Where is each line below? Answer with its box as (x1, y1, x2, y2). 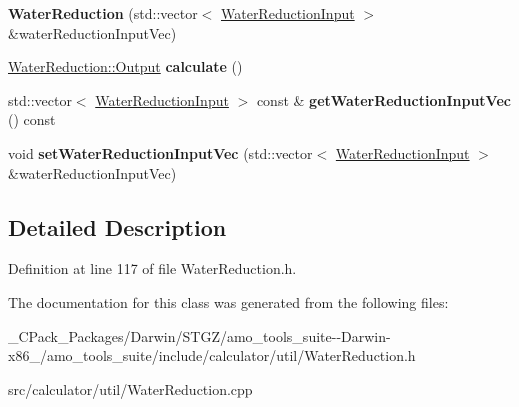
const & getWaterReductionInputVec (256, 89, 511, 110)
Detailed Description (8, 211, 227, 242)
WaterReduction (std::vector (8, 3, 198, 23)
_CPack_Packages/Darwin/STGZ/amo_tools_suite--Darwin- (8, 325, 391, 346)
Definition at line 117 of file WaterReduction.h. (8, 258, 297, 279)
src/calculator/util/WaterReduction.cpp (8, 378, 253, 399)
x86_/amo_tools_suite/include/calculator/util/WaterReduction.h (8, 345, 416, 366)
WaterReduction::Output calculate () (8, 56, 243, 77)
